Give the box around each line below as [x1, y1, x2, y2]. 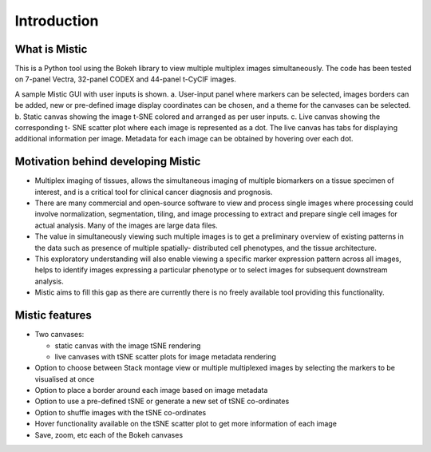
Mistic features [14, 308, 92, 323]
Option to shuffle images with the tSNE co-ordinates [34, 407, 207, 417]
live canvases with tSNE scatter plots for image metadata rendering [54, 351, 277, 361]
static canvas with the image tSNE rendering [54, 340, 201, 351]
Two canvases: [34, 330, 85, 339]
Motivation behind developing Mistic [14, 155, 201, 169]
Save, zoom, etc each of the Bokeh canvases [34, 430, 184, 439]
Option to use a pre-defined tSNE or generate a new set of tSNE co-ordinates [34, 396, 290, 406]
